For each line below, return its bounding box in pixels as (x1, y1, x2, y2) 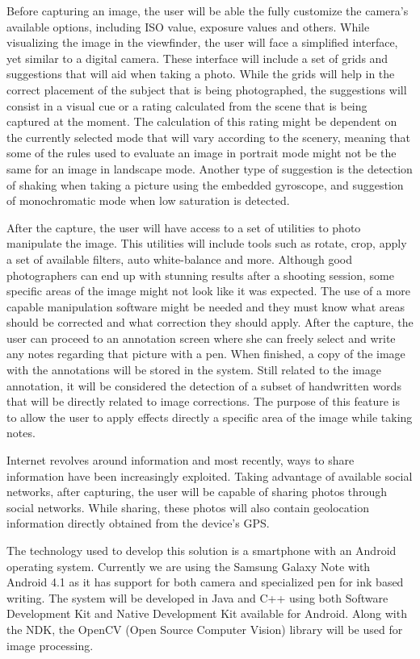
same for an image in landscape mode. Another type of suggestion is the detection (6, 160, 413, 177)
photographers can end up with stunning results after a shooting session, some (6, 266, 394, 283)
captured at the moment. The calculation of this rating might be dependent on (6, 113, 397, 130)
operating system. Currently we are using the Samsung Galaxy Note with (6, 557, 371, 574)
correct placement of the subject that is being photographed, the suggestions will (6, 81, 407, 98)
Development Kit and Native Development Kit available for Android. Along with (6, 605, 407, 622)
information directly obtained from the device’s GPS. (6, 515, 270, 532)
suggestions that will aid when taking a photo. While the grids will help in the (6, 65, 395, 82)
